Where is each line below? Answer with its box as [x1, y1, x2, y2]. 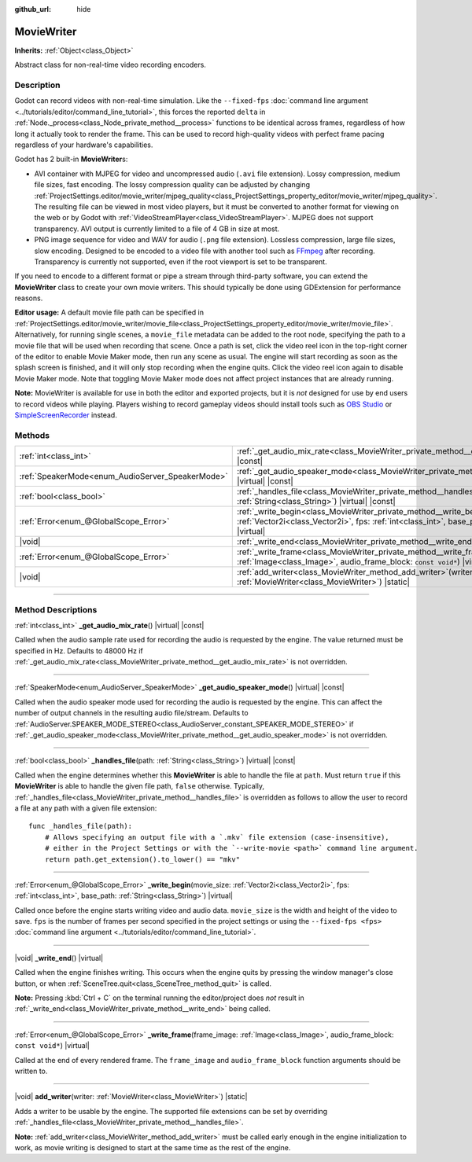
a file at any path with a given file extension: [14, 803, 157, 813]
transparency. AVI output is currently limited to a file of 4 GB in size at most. [34, 224, 280, 234]
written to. [14, 1066, 48, 1076]
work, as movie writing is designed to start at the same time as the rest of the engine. [14, 1142, 291, 1152]
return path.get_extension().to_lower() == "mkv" [44, 855, 240, 864]
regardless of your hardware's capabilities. [14, 140, 153, 149]
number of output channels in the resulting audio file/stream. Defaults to [14, 708, 249, 718]
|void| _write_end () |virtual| [14, 953, 104, 962]
